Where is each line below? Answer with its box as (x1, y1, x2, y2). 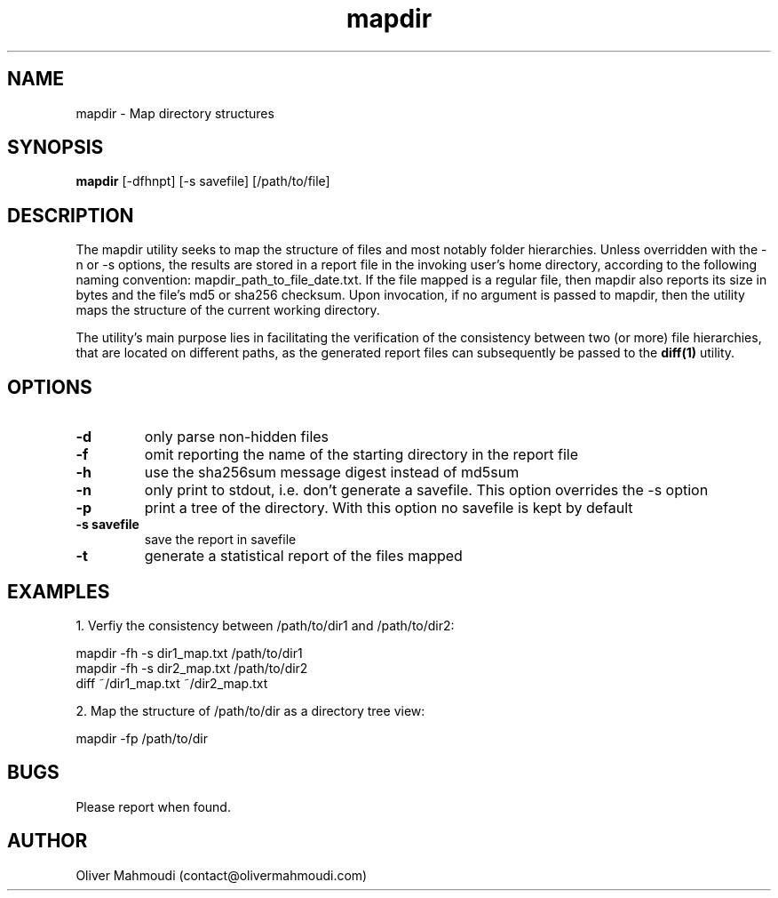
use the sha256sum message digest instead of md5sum (144, 463, 520, 482)
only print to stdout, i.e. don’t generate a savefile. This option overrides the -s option (144, 481, 709, 500)
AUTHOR (7, 830, 88, 853)
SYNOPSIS (7, 136, 104, 159)
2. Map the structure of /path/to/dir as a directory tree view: (75, 702, 425, 718)
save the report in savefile (144, 532, 297, 548)
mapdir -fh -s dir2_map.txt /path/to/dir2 (75, 660, 308, 676)
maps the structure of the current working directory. (75, 302, 380, 318)
